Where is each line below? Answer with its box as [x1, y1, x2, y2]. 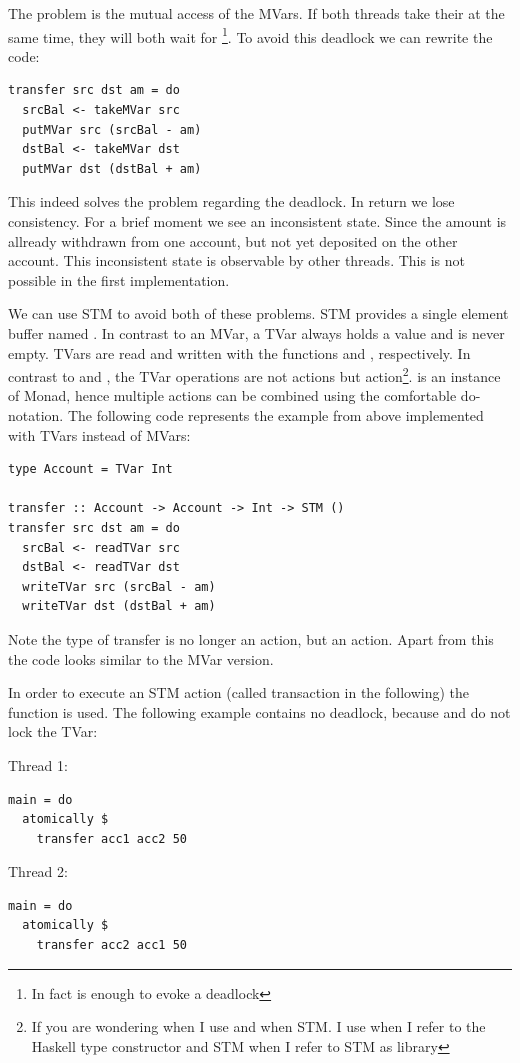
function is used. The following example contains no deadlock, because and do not [8, 701, 511, 722]
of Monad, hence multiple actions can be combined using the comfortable [8, 385, 457, 406]
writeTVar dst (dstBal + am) [22, 599, 216, 614]
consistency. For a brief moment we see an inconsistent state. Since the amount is [8, 211, 507, 231]
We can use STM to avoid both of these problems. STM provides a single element [8, 303, 509, 324]
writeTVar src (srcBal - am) [22, 579, 216, 594]
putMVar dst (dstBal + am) [22, 161, 202, 176]
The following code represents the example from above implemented [67, 405, 484, 425]
